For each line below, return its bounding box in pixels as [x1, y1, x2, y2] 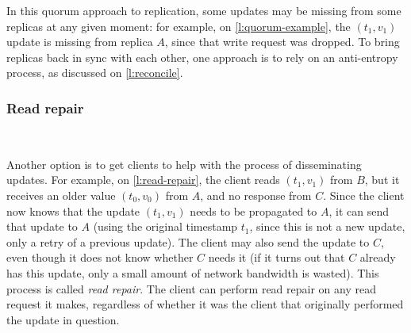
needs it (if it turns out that [208, 249, 345, 266]
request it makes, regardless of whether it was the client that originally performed [6, 296, 404, 312]
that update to [6, 218, 78, 235]
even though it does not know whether [6, 249, 194, 266]
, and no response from [200, 186, 312, 203]
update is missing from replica [6, 33, 153, 50]
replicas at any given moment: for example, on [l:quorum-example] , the [6, 17, 351, 34]
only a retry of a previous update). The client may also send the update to [6, 233, 370, 250]
